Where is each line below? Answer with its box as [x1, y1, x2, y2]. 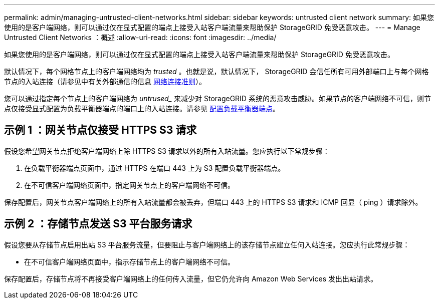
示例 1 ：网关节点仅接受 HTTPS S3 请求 [4, 124, 197, 137]
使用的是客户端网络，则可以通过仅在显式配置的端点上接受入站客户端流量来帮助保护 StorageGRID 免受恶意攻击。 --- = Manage [4, 23, 420, 32]
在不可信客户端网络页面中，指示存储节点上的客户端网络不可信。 [24, 257, 235, 266]
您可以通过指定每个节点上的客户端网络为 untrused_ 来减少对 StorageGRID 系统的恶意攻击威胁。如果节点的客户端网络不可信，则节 [4, 94, 431, 103]
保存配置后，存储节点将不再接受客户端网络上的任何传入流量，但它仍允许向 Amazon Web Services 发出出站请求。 [4, 274, 377, 283]
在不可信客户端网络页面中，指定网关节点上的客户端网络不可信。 [24, 180, 235, 189]
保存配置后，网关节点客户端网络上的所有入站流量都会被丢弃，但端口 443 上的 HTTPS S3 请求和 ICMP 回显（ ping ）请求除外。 [4, 197, 422, 206]
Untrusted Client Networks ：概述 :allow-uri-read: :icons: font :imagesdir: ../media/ [4, 33, 277, 42]
